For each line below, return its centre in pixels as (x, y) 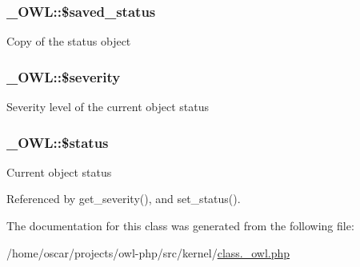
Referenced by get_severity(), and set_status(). (124, 199)
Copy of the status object (69, 41)
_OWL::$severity (64, 76)
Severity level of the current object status (108, 107)
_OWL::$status (58, 142)
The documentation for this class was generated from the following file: (180, 226)
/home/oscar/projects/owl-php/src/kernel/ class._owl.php (148, 252)
